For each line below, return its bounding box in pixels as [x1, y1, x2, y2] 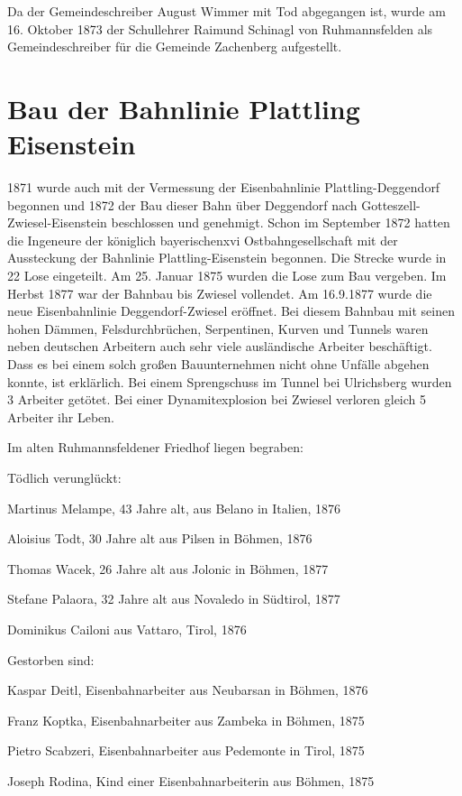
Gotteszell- [361, 195, 421, 214]
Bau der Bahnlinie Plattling [7, 89, 360, 126]
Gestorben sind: [7, 650, 95, 669]
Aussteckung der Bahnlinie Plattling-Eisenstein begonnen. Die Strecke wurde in [7, 248, 447, 267]
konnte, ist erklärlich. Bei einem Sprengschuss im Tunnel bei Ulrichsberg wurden [7, 372, 452, 391]
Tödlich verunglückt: [7, 468, 122, 486]
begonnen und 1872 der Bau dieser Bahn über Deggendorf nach [7, 195, 358, 214]
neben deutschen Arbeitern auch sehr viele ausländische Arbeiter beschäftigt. [7, 337, 432, 356]
